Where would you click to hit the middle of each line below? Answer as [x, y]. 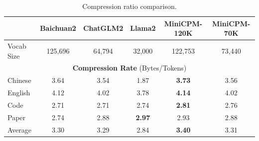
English [19, 93]
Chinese [19, 80]
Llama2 [143, 28]
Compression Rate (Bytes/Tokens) [129, 68]
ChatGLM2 [103, 28]
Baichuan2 [58, 28]
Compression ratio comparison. [129, 6]
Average [19, 129]
